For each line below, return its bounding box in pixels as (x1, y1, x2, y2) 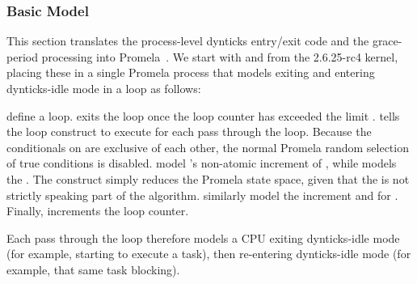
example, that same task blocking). (6, 261, 180, 278)
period (6, 48, 38, 65)
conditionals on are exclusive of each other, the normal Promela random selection (6, 138, 409, 155)
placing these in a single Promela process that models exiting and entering (6, 64, 375, 81)
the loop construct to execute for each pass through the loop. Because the (6, 123, 372, 140)
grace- (372, 32, 402, 49)
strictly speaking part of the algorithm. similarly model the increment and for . (6, 186, 398, 203)
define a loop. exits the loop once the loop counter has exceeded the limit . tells (6, 107, 400, 124)
